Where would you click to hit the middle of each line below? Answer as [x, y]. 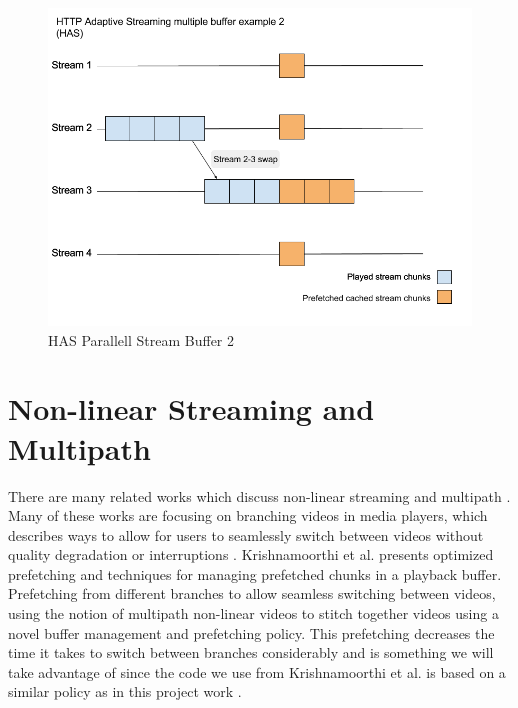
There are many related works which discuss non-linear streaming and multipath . [259, 495]
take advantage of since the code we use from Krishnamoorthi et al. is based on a [257, 671]
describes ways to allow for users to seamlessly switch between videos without [246, 534]
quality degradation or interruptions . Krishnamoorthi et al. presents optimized [251, 554]
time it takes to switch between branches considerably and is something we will [251, 652]
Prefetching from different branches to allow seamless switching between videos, [252, 593]
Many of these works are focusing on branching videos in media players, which [248, 515]
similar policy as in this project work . [125, 691]
